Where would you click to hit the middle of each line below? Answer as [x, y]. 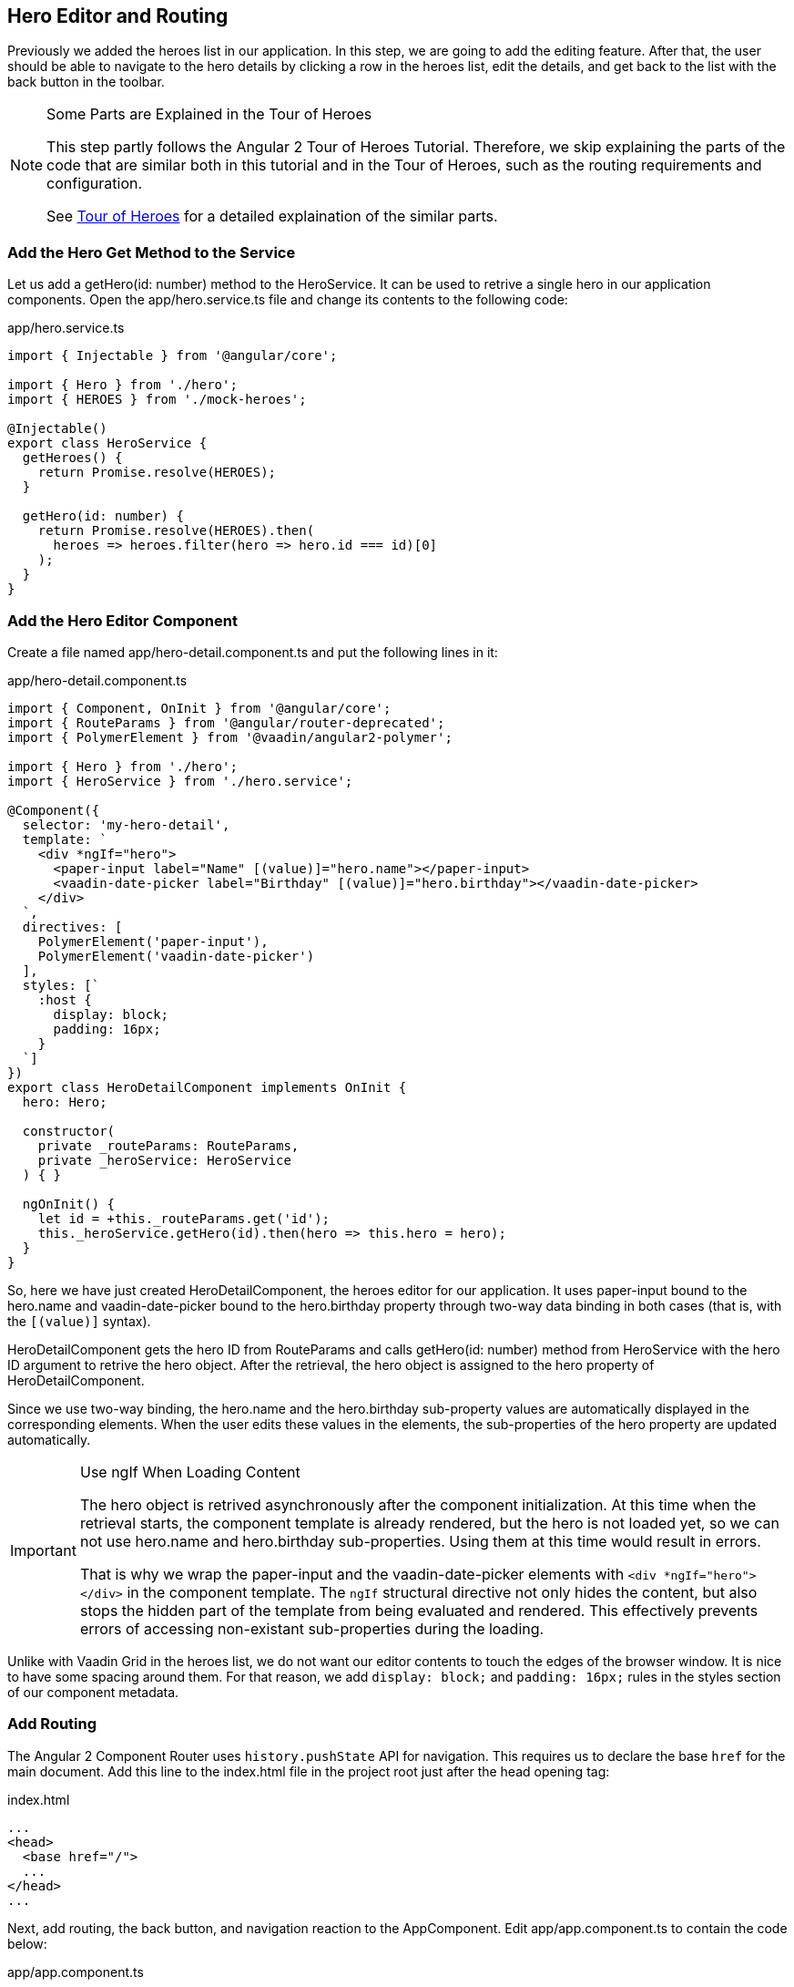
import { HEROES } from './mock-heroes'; [157, 400]
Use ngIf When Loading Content [190, 1472]
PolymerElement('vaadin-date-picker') [176, 956]
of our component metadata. [93, 1692]
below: [27, 1943]
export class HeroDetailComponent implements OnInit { [207, 1087]
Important [43, 1550]
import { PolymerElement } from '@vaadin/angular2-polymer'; [230, 737]
